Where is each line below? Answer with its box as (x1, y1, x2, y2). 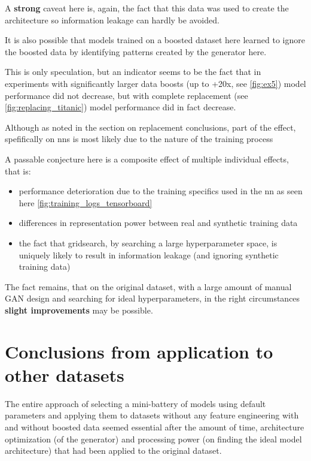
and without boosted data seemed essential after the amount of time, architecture (5, 420, 304, 433)
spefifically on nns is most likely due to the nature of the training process (5, 132, 273, 145)
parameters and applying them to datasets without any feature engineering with (5, 409, 299, 421)
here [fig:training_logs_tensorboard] (19, 196, 153, 209)
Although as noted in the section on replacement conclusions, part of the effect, (5, 120, 296, 133)
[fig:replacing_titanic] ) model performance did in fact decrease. (5, 101, 236, 113)
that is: (5, 164, 31, 177)
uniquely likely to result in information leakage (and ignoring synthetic (19, 248, 279, 261)
